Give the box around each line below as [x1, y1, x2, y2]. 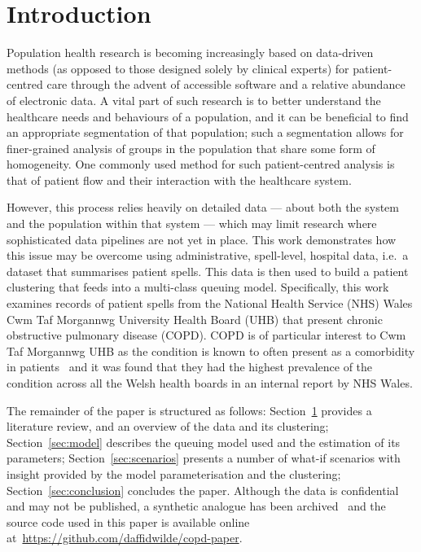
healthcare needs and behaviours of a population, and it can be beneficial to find [7, 107, 409, 125]
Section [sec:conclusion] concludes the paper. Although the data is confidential [7, 481, 399, 498]
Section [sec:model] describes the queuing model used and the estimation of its [7, 433, 401, 450]
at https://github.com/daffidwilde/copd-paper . [7, 529, 243, 546]
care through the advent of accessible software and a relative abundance [46, 76, 406, 93]
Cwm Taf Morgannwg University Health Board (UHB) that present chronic [7, 310, 383, 327]
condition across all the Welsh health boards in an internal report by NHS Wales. [7, 375, 413, 391]
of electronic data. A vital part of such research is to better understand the [7, 91, 381, 108]
